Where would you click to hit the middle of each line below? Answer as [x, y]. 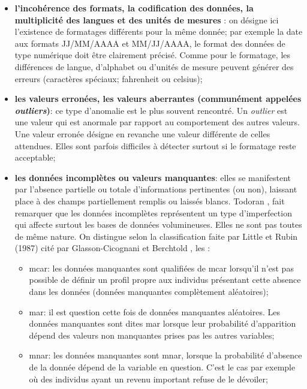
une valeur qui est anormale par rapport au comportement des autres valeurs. [157, 122]
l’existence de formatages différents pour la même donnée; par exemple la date [159, 31]
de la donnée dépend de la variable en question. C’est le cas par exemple [162, 367]
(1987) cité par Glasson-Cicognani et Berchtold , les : [112, 248]
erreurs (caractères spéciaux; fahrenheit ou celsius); [109, 78]
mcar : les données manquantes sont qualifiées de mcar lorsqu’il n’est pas [161, 268]
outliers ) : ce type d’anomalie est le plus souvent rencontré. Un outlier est [151, 110]
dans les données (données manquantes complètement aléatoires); [149, 292]
